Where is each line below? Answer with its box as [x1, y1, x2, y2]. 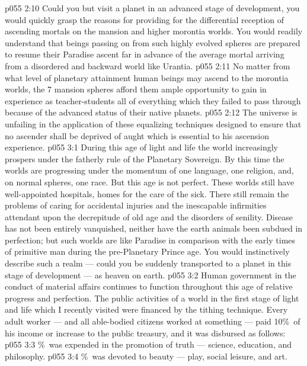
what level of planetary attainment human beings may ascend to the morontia [5, 71, 289, 84]
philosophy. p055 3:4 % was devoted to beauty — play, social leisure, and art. [5, 349, 287, 362]
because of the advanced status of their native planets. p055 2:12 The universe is [5, 106, 298, 118]
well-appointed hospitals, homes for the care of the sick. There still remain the [5, 187, 289, 200]
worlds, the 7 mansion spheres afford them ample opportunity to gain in [5, 83, 267, 95]
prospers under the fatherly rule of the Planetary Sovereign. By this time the [5, 152, 284, 165]
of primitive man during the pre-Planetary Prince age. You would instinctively [5, 245, 290, 258]
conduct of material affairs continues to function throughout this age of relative [5, 280, 293, 293]
